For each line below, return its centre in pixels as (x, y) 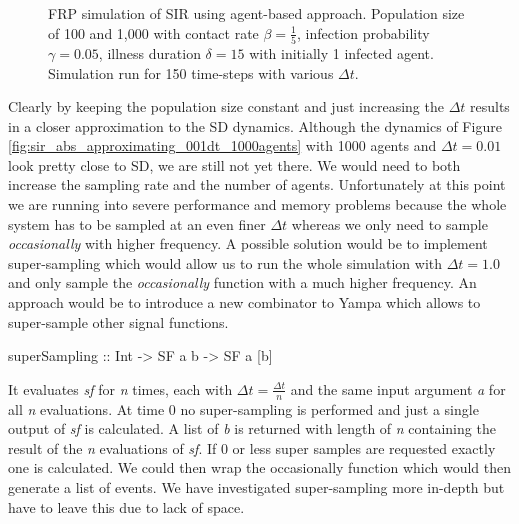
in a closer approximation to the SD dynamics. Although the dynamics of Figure (255, 125)
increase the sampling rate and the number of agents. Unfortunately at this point (257, 184)
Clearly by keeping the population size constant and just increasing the (226, 106)
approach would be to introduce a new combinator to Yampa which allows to (244, 302)
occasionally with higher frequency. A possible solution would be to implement (248, 243)
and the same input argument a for (398, 388)
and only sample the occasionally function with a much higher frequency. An (242, 282)
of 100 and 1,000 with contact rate (153, 32)
